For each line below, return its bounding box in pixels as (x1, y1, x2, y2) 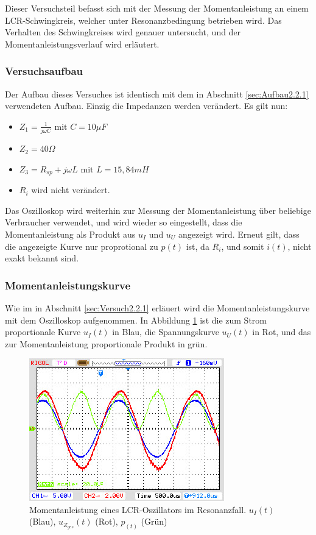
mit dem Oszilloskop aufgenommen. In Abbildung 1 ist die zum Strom (5, 313, 267, 326)
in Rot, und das (252, 325, 311, 338)
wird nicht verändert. (31, 183, 110, 196)
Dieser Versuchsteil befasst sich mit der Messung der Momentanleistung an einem (5, 2, 309, 14)
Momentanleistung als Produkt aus (5, 227, 136, 240)
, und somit (221, 239, 264, 252)
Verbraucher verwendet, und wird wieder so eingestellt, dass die (5, 216, 242, 229)
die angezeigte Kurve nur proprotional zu (5, 239, 158, 252)
